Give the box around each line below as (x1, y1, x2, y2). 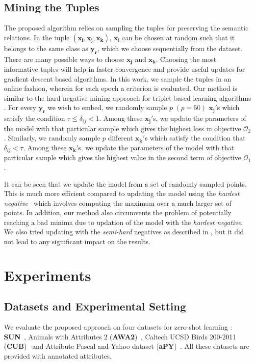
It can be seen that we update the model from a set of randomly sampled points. (4, 178, 247, 189)
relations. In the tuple (4, 32, 70, 42)
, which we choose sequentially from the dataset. (97, 43, 243, 53)
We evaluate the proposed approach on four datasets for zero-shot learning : (4, 322, 232, 332)
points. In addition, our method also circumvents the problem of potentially (4, 207, 231, 218)
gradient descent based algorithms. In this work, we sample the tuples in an (4, 73, 231, 84)
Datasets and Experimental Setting (4, 299, 186, 314)
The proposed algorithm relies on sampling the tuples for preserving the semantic (4, 23, 249, 33)
